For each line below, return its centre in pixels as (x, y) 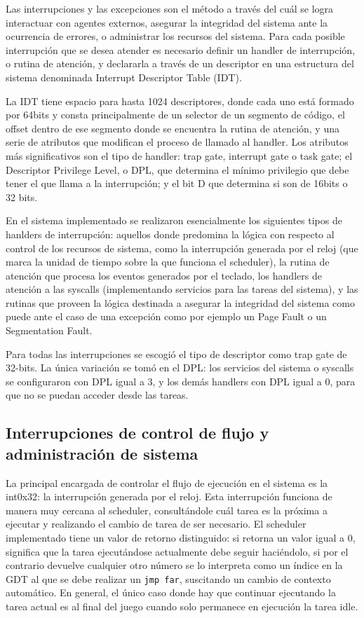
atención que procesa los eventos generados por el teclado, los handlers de (164, 275)
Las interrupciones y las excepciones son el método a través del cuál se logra (170, 8)
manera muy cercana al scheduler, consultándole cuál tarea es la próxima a (167, 510)
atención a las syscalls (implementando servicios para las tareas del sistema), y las (182, 289)
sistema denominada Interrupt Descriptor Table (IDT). (124, 77)
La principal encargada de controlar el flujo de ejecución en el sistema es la (167, 482)
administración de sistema (102, 453)
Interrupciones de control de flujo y (137, 433)
